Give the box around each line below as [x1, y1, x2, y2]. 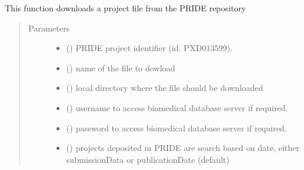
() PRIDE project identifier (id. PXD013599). [66, 42, 233, 54]
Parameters [28, 21, 70, 34]
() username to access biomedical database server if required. [66, 101, 288, 114]
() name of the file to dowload [66, 61, 175, 74]
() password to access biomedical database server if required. [66, 121, 287, 134]
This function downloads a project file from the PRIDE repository [5, 2, 246, 14]
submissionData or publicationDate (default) [66, 153, 230, 165]
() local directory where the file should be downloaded [66, 81, 264, 94]
